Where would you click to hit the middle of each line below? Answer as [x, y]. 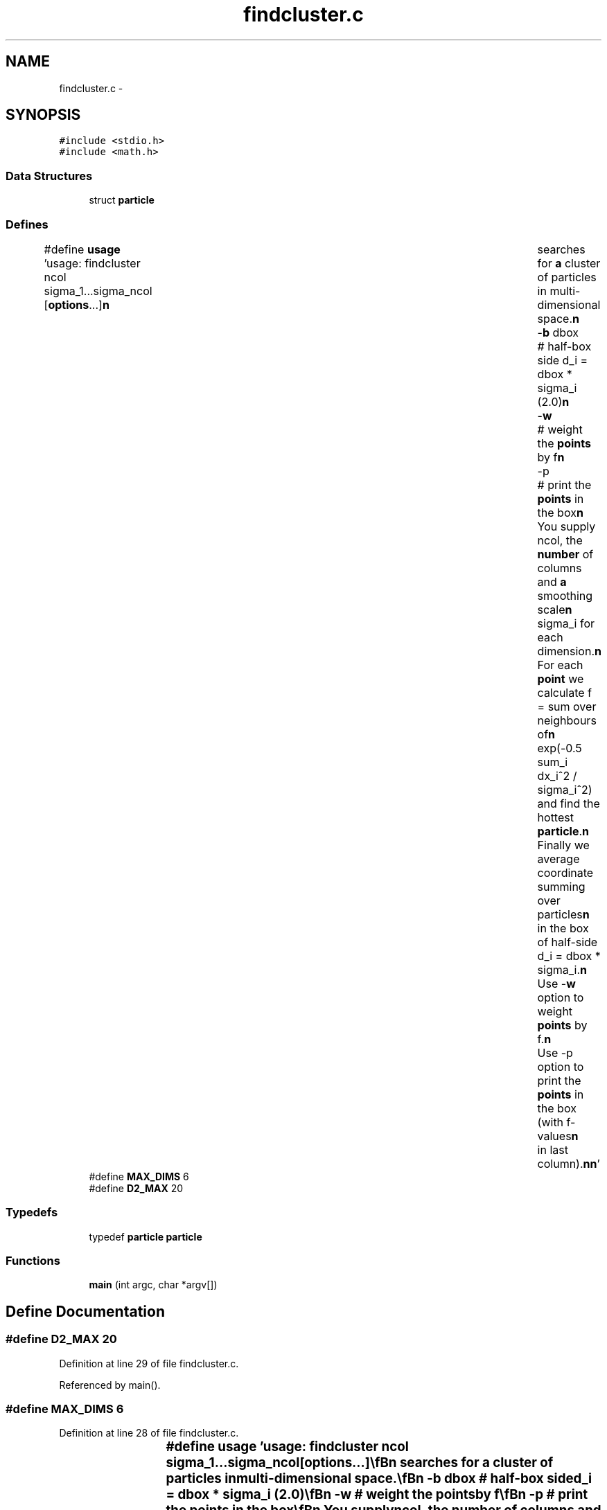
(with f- [556, 1122]
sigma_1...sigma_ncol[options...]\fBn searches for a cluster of [360, 1463]
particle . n [563, 831]
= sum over [567, 706]
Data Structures [49, 176]
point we [561, 678]
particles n [563, 914]
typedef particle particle [146, 1236]
